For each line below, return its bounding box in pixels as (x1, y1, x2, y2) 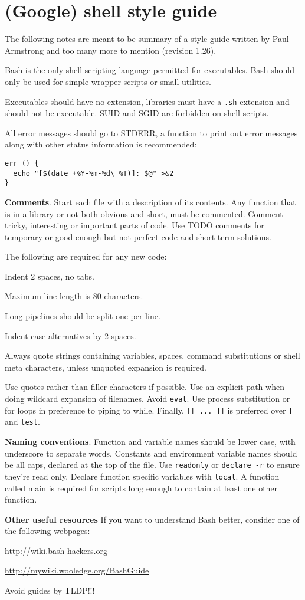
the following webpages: (5, 524, 90, 537)
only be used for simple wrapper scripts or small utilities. (5, 75, 211, 87)
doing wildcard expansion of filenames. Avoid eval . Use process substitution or (5, 392, 290, 405)
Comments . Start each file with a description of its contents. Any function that (5, 195, 296, 208)
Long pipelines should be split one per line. (5, 310, 160, 322)
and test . (5, 415, 40, 428)
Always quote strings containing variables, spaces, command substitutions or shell (5, 349, 300, 362)
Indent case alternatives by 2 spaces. (5, 329, 136, 342)
